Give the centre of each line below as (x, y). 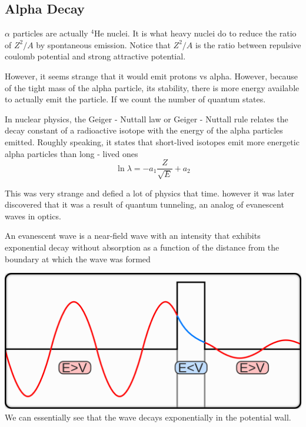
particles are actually (50, 33)
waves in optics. (33, 216)
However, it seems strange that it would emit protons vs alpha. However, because (151, 76)
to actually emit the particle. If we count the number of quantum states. (135, 99)
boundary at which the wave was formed (78, 258)
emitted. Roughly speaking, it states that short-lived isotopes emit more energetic (152, 141)
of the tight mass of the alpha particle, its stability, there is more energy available (152, 87)
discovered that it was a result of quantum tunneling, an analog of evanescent (144, 204)
